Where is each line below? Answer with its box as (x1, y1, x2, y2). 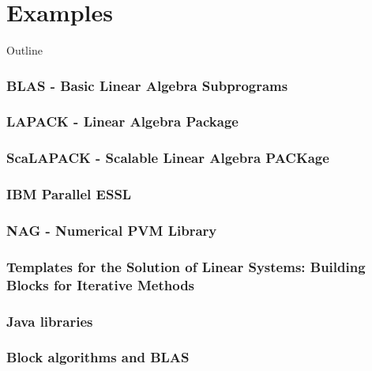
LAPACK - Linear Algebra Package (6, 112, 239, 131)
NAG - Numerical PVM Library (6, 221, 217, 240)
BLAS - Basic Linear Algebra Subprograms (6, 75, 288, 95)
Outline (6, 42, 43, 59)
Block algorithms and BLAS (6, 347, 190, 367)
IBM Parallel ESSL (6, 184, 132, 204)
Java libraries (6, 311, 93, 331)
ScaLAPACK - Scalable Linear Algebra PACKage (6, 148, 329, 168)
